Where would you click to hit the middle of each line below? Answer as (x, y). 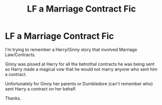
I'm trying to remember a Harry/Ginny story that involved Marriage (71, 49)
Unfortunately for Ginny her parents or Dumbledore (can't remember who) (79, 84)
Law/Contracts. (20, 55)
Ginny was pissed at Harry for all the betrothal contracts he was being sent (80, 64)
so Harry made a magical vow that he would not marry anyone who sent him (81, 69)
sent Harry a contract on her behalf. (41, 89)
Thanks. (13, 98)
